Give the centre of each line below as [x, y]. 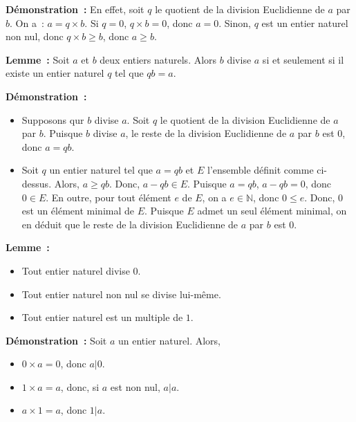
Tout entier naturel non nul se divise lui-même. [121, 294]
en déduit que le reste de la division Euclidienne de [130, 224]
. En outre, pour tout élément [109, 197]
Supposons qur [53, 119]
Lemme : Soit [38, 59]
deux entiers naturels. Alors [158, 59]
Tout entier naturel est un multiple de [102, 317]
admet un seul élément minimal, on [272, 211]
